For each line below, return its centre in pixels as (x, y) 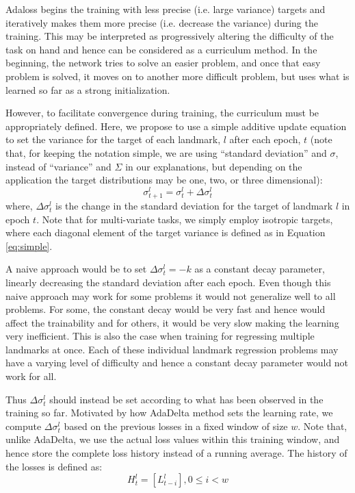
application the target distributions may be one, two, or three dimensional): (164, 180)
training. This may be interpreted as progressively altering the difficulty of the (170, 36)
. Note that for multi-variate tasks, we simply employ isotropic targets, (185, 219)
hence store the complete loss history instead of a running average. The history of (176, 453)
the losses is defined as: (54, 466)
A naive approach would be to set (76, 269)
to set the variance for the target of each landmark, (113, 139)
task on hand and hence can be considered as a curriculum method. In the (161, 49)
